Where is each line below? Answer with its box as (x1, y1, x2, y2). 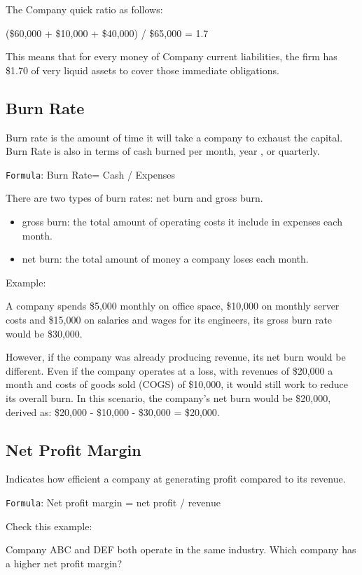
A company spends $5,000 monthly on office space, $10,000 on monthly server (6, 298, 340, 313)
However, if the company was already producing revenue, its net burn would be (6, 349, 346, 364)
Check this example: (6, 518, 92, 533)
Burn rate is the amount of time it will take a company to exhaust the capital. (6, 130, 343, 144)
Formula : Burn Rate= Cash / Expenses (6, 167, 175, 181)
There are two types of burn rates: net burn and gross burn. (6, 190, 263, 205)
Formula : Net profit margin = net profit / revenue (6, 494, 221, 509)
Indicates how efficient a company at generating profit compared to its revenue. (6, 471, 346, 486)
